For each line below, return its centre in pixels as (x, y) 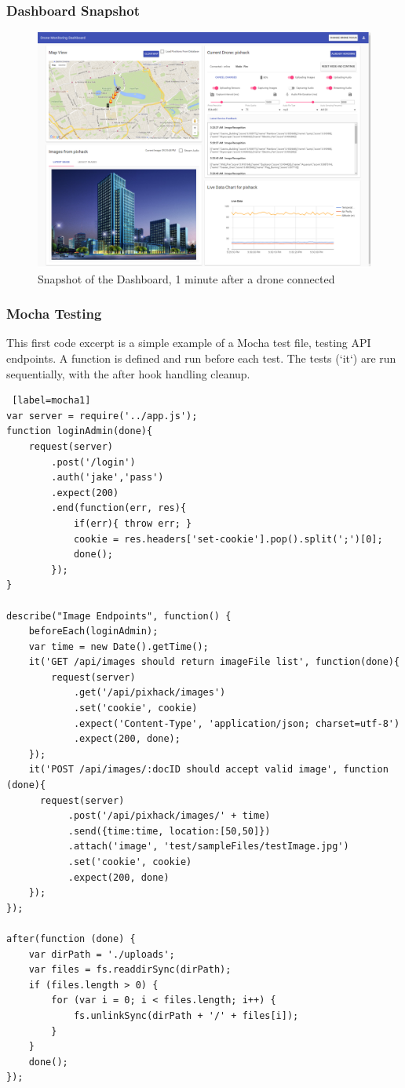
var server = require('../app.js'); (102, 416)
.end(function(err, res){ (119, 508)
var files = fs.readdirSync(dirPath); (130, 970)
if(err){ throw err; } (133, 523)
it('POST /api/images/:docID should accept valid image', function (208, 770)
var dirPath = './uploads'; (102, 954)
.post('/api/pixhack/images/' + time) (169, 816)
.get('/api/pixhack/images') (150, 693)
